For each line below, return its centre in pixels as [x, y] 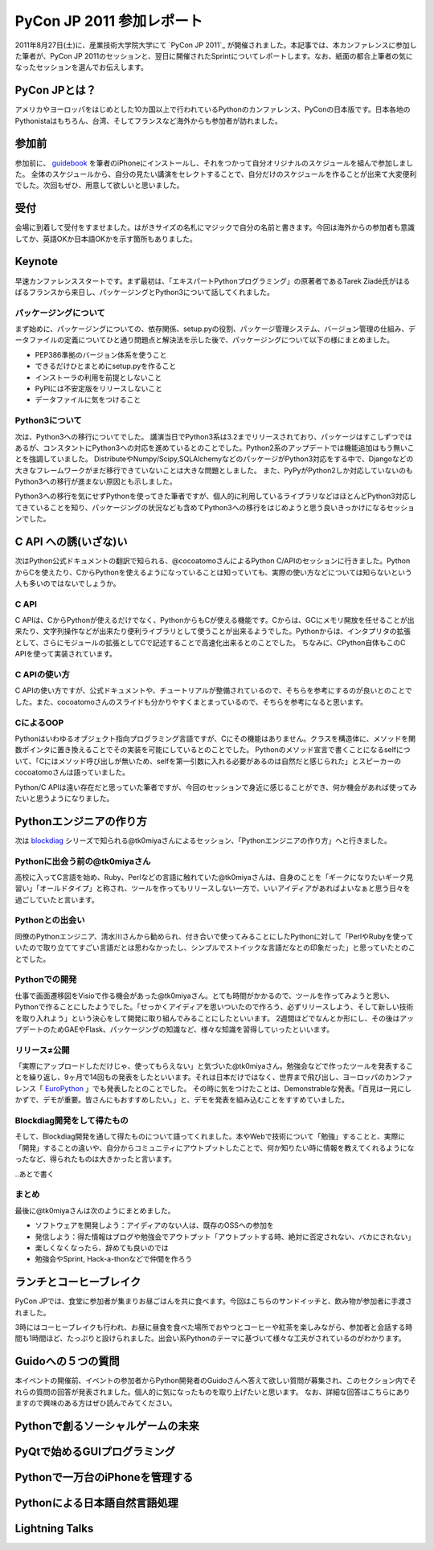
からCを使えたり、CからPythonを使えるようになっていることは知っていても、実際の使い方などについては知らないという [214, 572]
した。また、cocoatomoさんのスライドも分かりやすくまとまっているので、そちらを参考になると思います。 [191, 701]
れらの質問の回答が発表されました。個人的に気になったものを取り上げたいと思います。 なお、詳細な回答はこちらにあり [213, 1392]
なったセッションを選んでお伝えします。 [81, 67]
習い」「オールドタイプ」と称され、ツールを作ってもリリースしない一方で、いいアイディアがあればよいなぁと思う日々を [213, 889]
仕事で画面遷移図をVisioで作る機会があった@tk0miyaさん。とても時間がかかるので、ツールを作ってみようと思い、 [204, 996]
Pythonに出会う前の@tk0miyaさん [83, 861]
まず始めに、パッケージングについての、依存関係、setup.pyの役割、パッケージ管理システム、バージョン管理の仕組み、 [212, 329]
